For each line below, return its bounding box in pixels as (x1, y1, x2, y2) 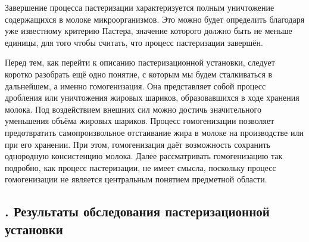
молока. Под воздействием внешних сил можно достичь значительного (5, 103, 261, 115)
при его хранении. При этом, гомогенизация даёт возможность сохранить (5, 138, 270, 150)
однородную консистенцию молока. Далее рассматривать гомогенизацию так (5, 150, 283, 162)
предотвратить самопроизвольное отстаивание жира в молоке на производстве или (5, 126, 304, 138)
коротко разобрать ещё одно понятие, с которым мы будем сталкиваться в (5, 67, 273, 80)
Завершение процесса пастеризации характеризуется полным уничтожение (5, 1, 274, 13)
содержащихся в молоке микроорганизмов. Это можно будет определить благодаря (5, 13, 305, 25)
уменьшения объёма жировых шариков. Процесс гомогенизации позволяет (5, 114, 274, 127)
